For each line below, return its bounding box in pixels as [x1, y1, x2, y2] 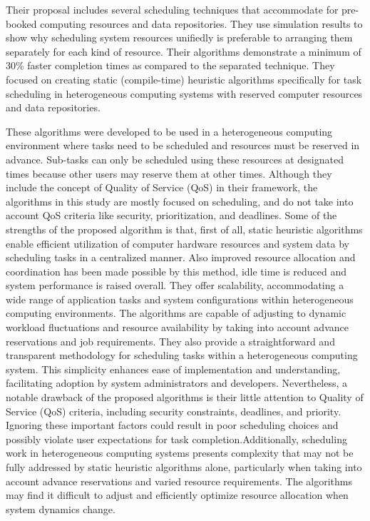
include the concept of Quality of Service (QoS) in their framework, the [6, 180, 318, 195]
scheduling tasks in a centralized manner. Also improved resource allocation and [6, 250, 356, 265]
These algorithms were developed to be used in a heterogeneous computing [6, 123, 333, 138]
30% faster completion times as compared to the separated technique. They [6, 58, 335, 73]
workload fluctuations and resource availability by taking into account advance [6, 320, 349, 335]
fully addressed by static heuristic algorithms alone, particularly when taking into [6, 460, 362, 474]
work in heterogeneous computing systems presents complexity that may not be [6, 445, 354, 460]
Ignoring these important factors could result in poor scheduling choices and [6, 418, 339, 433]
